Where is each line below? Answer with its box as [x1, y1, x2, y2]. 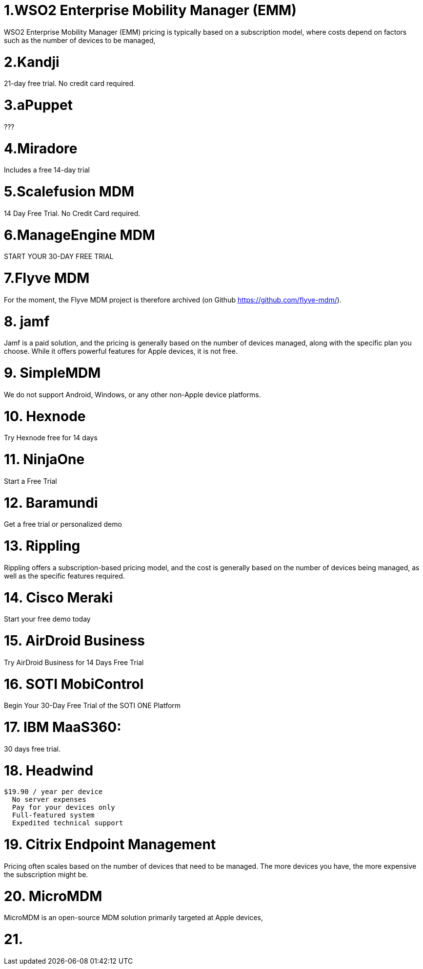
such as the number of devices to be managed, [4, 36, 156, 44]
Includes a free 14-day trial [4, 166, 90, 174]
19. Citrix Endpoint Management [4, 836, 216, 853]
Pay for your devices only [12, 803, 115, 812]
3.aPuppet [4, 97, 73, 113]
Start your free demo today [4, 615, 91, 624]
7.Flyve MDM [4, 270, 90, 286]
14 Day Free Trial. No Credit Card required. [4, 209, 141, 217]
